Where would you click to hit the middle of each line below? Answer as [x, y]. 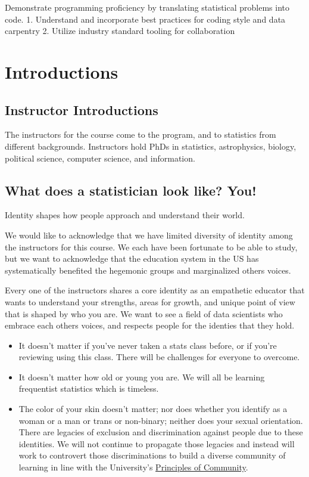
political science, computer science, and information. [100, 158]
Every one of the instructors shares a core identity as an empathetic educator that [155, 290]
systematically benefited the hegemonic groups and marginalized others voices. [148, 270]
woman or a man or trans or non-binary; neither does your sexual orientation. [161, 420]
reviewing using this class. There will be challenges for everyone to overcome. [159, 357]
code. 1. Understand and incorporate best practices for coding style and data [145, 19]
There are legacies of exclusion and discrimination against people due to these [161, 432]
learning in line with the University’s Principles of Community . [133, 467]
